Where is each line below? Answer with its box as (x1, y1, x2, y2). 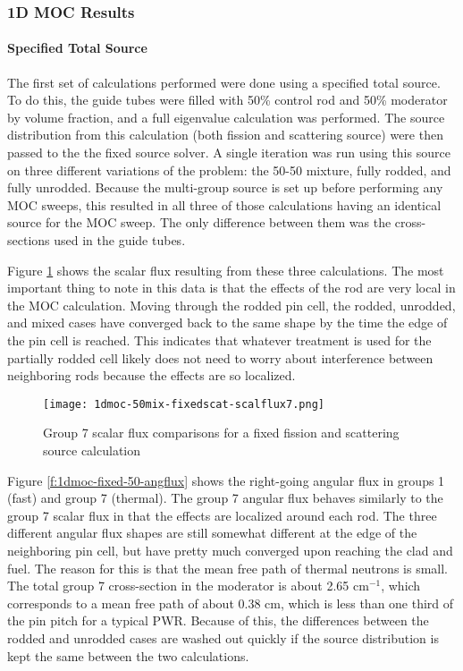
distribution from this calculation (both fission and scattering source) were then (7, 125, 443, 144)
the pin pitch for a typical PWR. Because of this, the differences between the (7, 611, 429, 630)
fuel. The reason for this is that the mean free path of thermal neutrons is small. (7, 558, 448, 577)
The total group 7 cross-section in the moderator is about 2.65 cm (7, 576, 369, 595)
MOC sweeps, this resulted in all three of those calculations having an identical (7, 195, 442, 214)
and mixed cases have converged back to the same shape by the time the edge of (7, 313, 448, 332)
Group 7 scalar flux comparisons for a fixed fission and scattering (43, 423, 400, 442)
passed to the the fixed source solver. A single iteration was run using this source (7, 143, 450, 162)
